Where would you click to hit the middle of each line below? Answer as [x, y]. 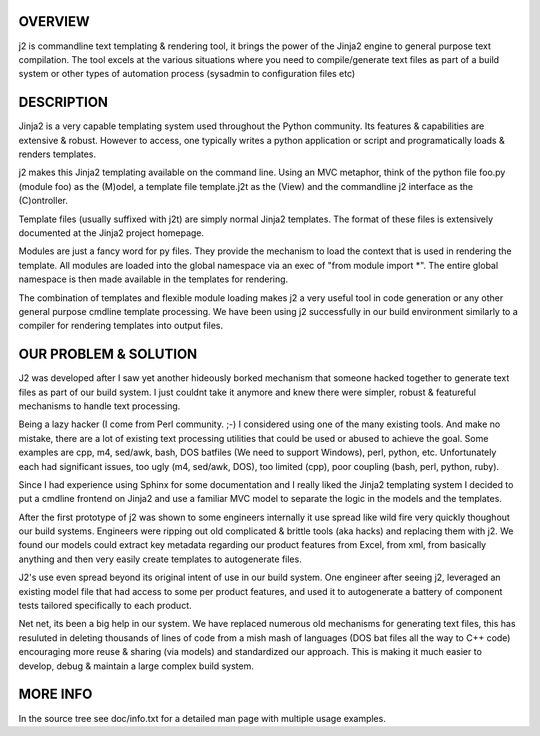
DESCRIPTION [63, 102]
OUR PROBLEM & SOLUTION [108, 354]
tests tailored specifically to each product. [105, 606]
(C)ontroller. [43, 201]
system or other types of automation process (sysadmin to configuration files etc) [187, 74]
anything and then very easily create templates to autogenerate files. [160, 559]
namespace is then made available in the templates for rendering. [153, 279]
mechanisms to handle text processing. [99, 406]
